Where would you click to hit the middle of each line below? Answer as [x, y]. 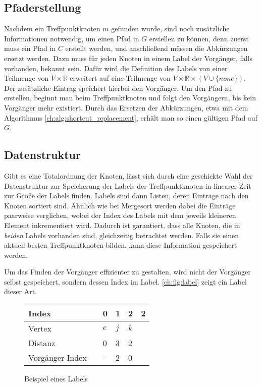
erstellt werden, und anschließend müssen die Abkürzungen [156, 48]
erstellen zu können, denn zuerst [199, 38]
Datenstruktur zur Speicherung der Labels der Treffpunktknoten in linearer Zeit [128, 185]
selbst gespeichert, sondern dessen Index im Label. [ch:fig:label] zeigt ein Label [125, 281]
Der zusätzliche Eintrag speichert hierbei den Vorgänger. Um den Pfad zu [118, 88]
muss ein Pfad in [30, 48]
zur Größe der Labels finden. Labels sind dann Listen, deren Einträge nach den [126, 196]
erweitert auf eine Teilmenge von [120, 78]
